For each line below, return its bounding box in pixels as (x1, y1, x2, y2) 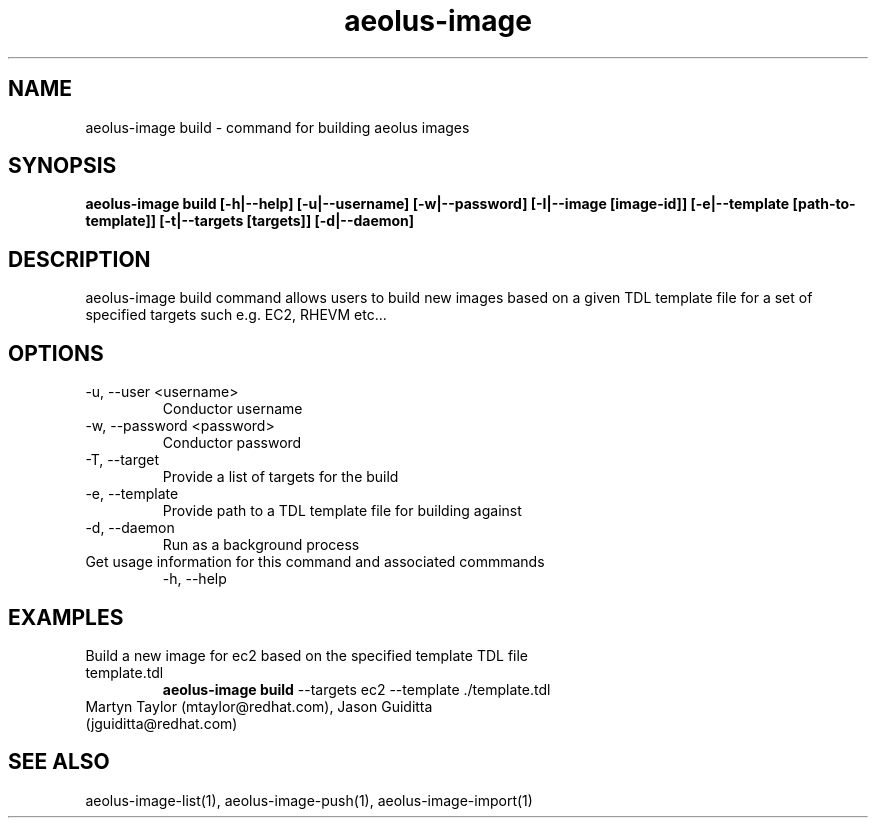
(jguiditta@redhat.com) (85, 714, 238, 732)
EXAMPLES (8, 604, 124, 630)
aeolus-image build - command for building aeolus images (85, 118, 470, 136)
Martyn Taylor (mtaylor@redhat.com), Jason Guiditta (85, 697, 433, 715)
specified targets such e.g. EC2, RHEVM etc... (85, 306, 387, 324)
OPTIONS (8, 340, 104, 366)
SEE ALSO (8, 749, 110, 775)
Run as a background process (162, 536, 360, 554)
